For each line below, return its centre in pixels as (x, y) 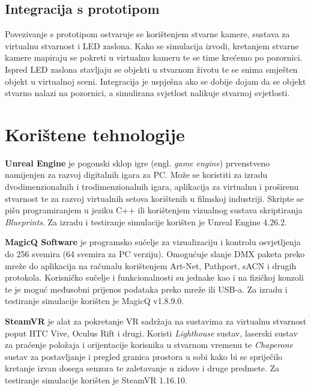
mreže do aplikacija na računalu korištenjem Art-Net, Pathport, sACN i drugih (151, 265)
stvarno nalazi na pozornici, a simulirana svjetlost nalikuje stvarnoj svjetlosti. (147, 93)
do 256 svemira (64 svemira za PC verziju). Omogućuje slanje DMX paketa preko (155, 254)
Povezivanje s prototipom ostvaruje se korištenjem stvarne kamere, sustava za (147, 34)
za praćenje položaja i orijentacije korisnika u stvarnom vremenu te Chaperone (149, 345)
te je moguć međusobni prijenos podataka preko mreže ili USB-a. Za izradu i (146, 289)
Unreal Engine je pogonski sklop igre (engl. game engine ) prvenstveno (137, 163)
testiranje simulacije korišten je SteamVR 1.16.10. (96, 379)
